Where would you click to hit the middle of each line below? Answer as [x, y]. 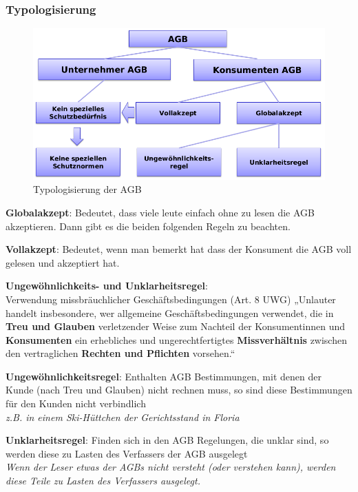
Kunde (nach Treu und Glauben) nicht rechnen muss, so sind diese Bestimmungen [179, 390]
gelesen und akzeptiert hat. [63, 262]
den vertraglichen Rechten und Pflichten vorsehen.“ [120, 353]
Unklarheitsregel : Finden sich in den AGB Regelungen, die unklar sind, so [167, 440]
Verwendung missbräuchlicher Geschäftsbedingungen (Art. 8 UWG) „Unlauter [171, 299]
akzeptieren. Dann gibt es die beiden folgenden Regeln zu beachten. [148, 226]
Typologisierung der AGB [87, 189]
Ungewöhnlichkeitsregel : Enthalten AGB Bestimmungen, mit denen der [164, 376]
